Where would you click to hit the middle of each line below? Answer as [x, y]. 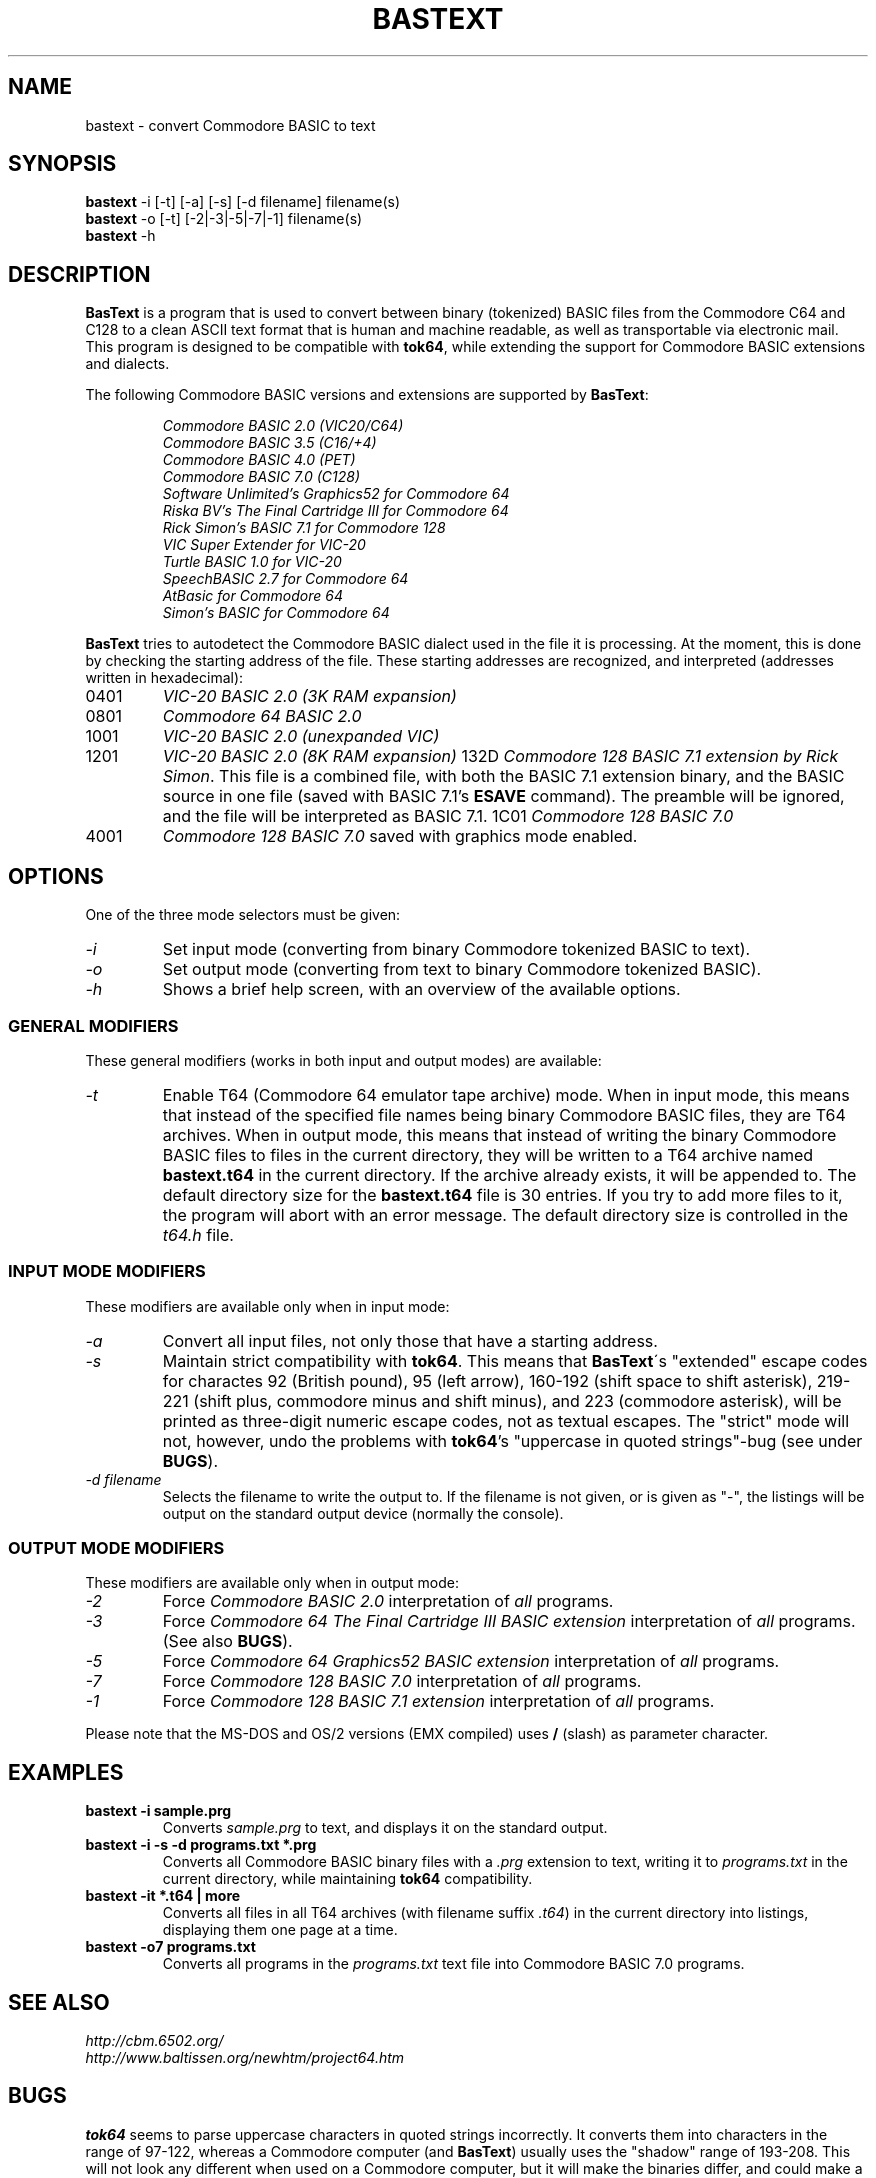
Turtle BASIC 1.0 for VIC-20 [252, 562]
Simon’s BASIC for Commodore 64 [276, 613]
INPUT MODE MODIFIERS [107, 1271]
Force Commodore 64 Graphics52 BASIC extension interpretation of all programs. [471, 1661]
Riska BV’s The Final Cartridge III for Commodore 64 [335, 511]
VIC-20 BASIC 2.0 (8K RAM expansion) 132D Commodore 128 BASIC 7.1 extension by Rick [500, 756]
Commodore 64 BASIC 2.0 [262, 716]
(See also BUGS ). [227, 1641]
